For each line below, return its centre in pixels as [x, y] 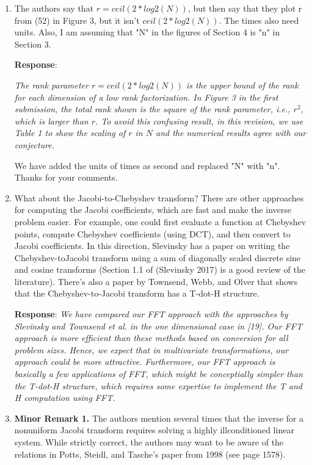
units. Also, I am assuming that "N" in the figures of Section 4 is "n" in [147, 32]
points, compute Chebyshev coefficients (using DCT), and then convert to [152, 233]
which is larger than [51, 121]
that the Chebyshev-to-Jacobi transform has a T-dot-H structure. [137, 293]
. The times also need [259, 20]
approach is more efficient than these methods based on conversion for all [151, 338]
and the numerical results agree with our [231, 133]
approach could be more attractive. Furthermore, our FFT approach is [145, 362]
